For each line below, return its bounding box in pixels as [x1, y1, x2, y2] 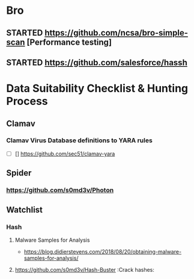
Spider [6, 168, 32, 178]
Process [6, 95, 48, 108]
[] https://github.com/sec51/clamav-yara [14, 150, 115, 157]
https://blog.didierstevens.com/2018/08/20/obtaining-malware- [23, 248, 182, 255]
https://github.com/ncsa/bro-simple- [44, 28, 188, 38]
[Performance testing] [26, 37, 112, 47]
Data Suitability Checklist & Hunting [6, 82, 188, 95]
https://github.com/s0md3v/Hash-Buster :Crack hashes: [14, 266, 154, 273]
